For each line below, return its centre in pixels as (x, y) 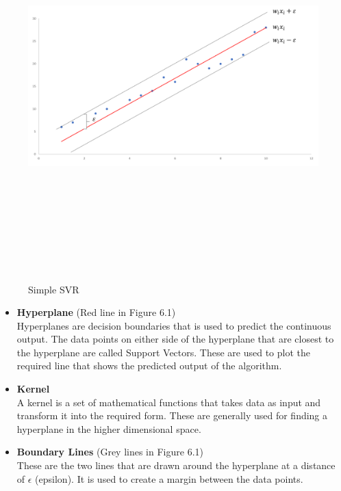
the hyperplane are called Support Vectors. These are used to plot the (163, 352)
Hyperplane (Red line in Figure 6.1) (96, 312)
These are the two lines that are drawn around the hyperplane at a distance (176, 465)
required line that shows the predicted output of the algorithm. (149, 366)
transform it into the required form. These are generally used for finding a (172, 415)
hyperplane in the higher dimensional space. (109, 428)
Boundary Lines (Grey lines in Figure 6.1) (110, 452)
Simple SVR (54, 289)
